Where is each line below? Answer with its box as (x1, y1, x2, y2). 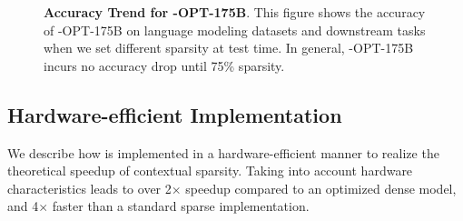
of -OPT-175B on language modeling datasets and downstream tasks (44, 20, 426, 39)
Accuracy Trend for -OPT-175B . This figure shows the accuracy (44, 3, 426, 21)
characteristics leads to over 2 (7, 178, 172, 197)
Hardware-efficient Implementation (7, 100, 342, 128)
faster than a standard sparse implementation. (52, 196, 310, 216)
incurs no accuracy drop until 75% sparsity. (44, 55, 285, 75)
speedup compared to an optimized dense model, (185, 178, 457, 197)
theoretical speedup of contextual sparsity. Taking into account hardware (7, 161, 413, 180)
